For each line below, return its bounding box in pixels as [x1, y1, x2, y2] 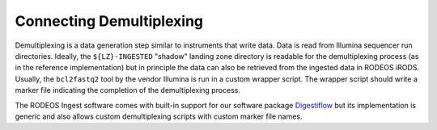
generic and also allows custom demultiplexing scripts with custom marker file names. [15, 111, 303, 121]
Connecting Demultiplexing [15, 12, 204, 30]
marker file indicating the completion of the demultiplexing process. [15, 86, 241, 95]
